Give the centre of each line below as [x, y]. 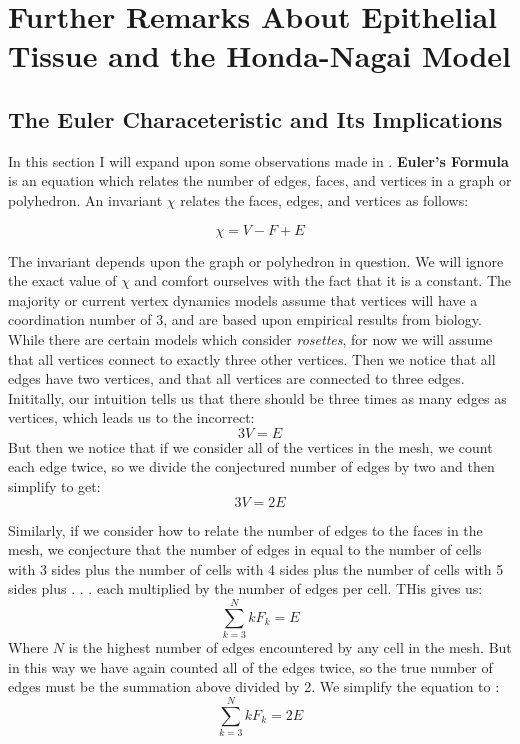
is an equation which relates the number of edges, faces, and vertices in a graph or [260, 180]
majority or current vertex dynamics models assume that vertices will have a [243, 299]
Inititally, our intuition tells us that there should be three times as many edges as [257, 397]
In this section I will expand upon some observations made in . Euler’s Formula [258, 160]
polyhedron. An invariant [85, 199]
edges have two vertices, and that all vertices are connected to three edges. [236, 378]
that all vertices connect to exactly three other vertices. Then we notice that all [252, 358]
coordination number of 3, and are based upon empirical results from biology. [245, 319]
